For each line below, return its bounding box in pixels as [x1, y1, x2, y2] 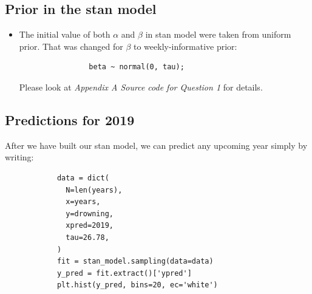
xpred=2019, [66, 221, 114, 230]
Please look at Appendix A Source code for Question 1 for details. [19, 80, 263, 93]
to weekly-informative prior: [133, 39, 237, 52]
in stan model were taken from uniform [145, 28, 291, 41]
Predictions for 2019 [5, 110, 135, 129]
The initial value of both [19, 28, 110, 41]
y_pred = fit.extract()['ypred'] [56, 268, 192, 278]
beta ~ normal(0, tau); [89, 63, 185, 72]
